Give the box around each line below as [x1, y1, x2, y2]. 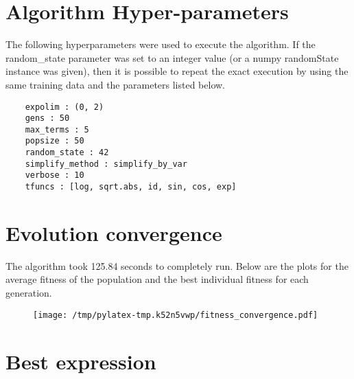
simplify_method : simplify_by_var [25, 159, 187, 169]
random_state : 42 [25, 148, 109, 158]
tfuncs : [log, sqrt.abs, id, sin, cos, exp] [25, 182, 237, 192]
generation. [5, 286, 52, 300]
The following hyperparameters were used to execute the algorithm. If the [5, 37, 316, 51]
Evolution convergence [5, 218, 222, 246]
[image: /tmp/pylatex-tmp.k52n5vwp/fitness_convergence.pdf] [33, 310, 318, 320]
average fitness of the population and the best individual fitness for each [5, 272, 309, 286]
